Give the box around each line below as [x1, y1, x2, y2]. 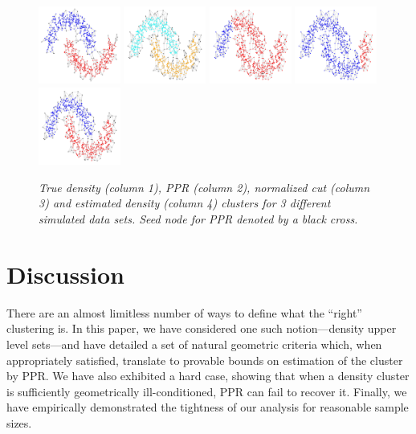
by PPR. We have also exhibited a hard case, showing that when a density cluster [6, 367, 410, 384]
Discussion [6, 257, 124, 290]
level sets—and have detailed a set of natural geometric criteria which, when [6, 335, 382, 352]
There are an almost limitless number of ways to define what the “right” [6, 304, 362, 321]
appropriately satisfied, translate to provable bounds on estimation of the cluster [6, 351, 403, 368]
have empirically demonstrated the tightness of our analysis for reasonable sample [6, 399, 409, 416]
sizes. [6, 414, 32, 431]
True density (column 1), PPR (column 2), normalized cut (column [39, 178, 370, 195]
